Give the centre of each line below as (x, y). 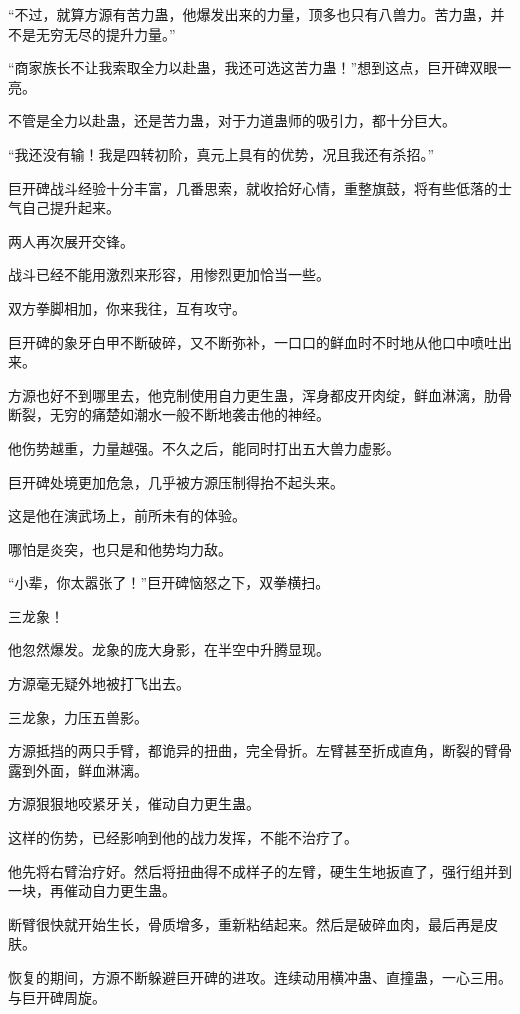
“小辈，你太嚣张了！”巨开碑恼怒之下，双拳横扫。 (169, 582)
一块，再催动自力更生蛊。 (92, 890)
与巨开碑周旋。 (57, 996)
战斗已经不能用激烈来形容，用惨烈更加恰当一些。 (169, 274)
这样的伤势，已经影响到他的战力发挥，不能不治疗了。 (183, 837)
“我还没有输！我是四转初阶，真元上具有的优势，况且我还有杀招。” (221, 153)
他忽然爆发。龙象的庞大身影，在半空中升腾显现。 (169, 649)
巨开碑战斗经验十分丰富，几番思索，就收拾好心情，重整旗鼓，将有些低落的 (253, 187)
